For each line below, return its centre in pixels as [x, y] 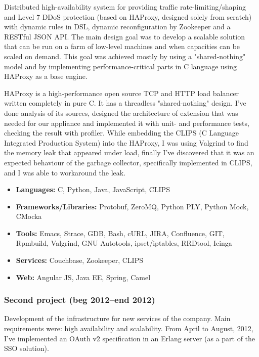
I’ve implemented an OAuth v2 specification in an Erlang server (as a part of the [130, 338]
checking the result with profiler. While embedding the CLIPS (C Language [121, 133]
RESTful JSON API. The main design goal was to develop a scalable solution [124, 36]
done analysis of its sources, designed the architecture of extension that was [121, 113]
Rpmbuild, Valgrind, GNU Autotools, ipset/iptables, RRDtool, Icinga [124, 243]
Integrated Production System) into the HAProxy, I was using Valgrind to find [126, 142]
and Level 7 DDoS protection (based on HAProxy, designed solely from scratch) [128, 16]
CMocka [29, 216]
